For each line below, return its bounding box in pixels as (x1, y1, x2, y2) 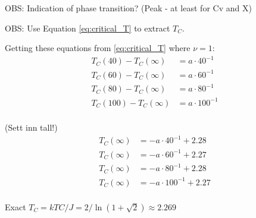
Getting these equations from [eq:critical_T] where (5, 42, 191, 54)
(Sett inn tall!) (5, 121, 58, 133)
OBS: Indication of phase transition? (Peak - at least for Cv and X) (5, 2, 252, 14)
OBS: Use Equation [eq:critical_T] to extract (5, 21, 170, 34)
